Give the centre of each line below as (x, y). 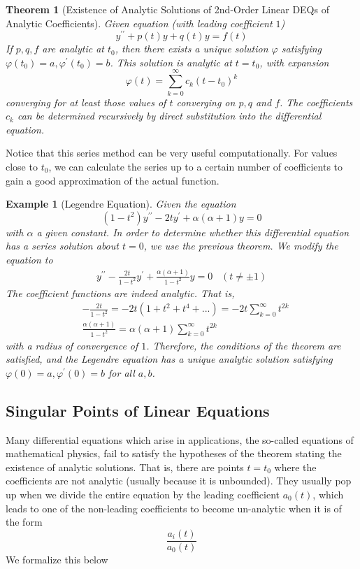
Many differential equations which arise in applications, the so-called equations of (180, 439)
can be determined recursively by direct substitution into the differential (169, 116)
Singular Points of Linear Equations (138, 410)
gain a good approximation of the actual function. (113, 180)
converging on (206, 102)
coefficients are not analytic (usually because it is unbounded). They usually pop (179, 481)
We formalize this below (57, 559)
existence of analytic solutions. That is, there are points (125, 467)
